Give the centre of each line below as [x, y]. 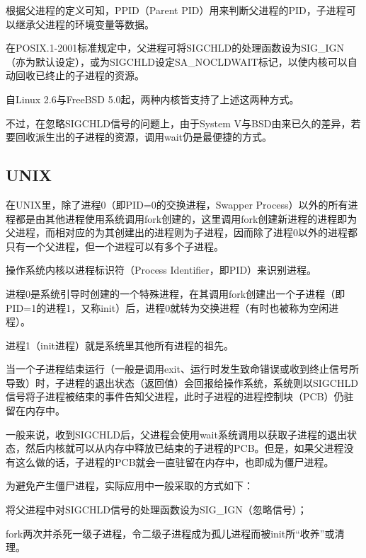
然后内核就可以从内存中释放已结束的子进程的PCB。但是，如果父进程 [184, 448]
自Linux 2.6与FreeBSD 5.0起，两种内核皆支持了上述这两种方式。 [153, 99]
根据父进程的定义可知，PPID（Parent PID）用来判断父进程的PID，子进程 [176, 10]
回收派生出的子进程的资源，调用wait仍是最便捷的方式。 [144, 137]
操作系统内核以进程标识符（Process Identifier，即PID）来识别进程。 [161, 270]
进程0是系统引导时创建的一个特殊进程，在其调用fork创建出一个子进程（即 [176, 293]
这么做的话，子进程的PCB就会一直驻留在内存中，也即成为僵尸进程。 [175, 461]
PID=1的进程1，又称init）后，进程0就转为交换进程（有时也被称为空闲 [167, 307]
